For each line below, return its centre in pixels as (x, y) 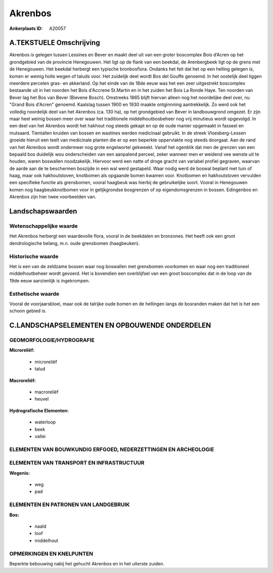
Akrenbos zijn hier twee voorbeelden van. (53, 197)
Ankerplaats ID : (26, 28)
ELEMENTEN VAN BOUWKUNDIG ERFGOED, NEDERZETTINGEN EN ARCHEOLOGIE (112, 449)
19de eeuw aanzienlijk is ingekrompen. (50, 280)
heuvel (42, 399)
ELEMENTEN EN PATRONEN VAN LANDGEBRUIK (70, 505)
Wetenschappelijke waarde (43, 226)
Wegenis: (20, 473)
